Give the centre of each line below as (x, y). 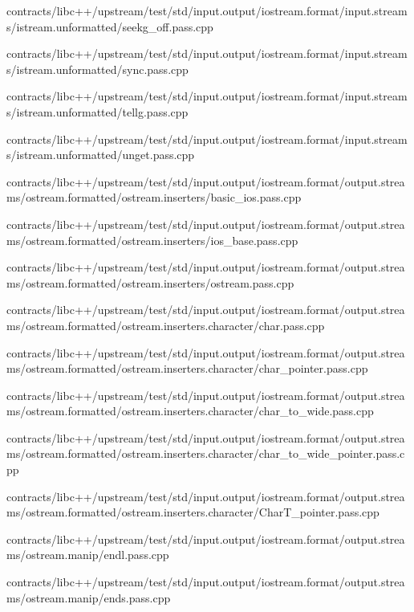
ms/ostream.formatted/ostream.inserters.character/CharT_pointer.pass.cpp (193, 512)
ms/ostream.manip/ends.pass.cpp (89, 597)
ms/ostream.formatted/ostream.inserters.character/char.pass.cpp (166, 325)
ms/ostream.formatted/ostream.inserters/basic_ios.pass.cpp (154, 197)
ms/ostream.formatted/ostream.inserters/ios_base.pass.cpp (152, 240)
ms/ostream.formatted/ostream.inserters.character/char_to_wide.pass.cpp (190, 411)
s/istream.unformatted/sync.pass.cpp (97, 69)
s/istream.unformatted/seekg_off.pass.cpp (110, 26)
